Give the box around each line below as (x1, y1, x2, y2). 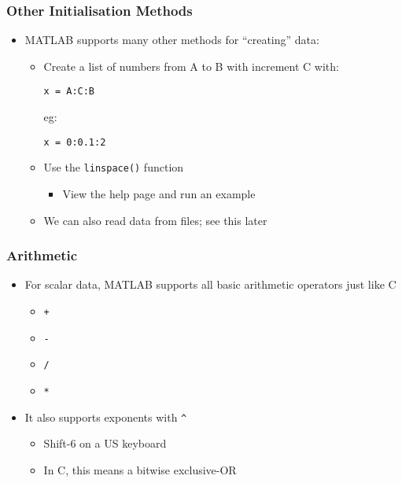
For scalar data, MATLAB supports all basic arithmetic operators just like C (24, 276, 396, 293)
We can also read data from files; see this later (43, 212, 267, 228)
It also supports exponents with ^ (24, 408, 187, 425)
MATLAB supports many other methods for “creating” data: (24, 31, 319, 48)
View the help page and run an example (62, 185, 256, 201)
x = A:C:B (43, 86, 95, 98)
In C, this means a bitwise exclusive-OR (43, 461, 237, 477)
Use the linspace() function (43, 159, 184, 175)
